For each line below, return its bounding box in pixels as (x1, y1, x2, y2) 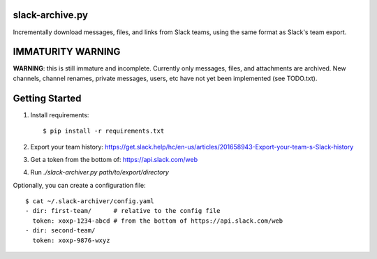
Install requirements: (30, 110, 89, 119)
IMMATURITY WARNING (13, 46, 121, 58)
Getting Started (13, 92, 82, 104)
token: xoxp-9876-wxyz (32, 236, 110, 244)
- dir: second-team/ (25, 227, 96, 235)
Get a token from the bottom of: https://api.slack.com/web (30, 155, 198, 163)
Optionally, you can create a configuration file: (13, 181, 146, 189)
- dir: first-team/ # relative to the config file (25, 207, 221, 215)
